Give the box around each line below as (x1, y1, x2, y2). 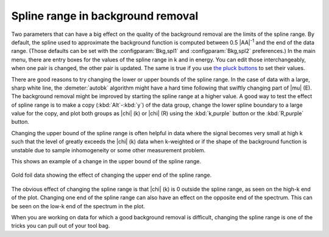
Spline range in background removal (11, 9, 199, 23)
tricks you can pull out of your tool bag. (11, 222, 110, 230)
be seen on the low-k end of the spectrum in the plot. (11, 202, 146, 210)
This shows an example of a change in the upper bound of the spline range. (11, 158, 201, 165)
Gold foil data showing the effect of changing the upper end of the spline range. (11, 171, 212, 179)
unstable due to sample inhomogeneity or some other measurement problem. (11, 146, 206, 154)
